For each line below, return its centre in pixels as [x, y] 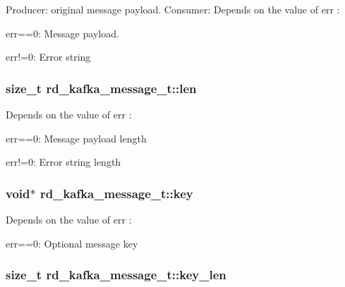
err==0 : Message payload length [76, 138]
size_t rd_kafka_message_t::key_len [116, 275]
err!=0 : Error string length [63, 162]
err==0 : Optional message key [72, 243]
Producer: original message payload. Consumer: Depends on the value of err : [173, 9]
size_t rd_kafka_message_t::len [101, 88]
